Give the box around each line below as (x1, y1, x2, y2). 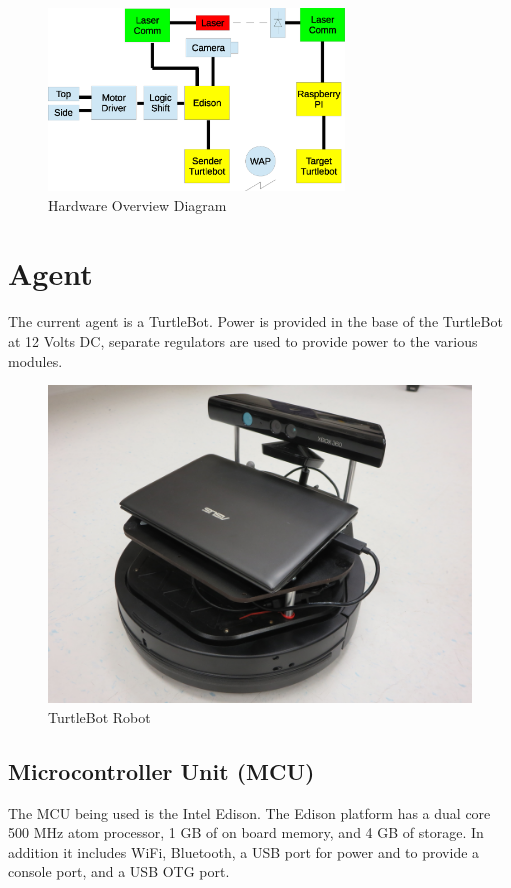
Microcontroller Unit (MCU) (8, 755, 315, 786)
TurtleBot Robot (48, 706, 151, 727)
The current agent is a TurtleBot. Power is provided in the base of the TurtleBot (8, 311, 503, 332)
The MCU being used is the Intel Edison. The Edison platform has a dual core (8, 802, 491, 823)
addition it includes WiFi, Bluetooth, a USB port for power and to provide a (8, 841, 480, 862)
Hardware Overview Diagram (48, 194, 227, 215)
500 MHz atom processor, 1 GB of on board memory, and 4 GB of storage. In (8, 822, 484, 843)
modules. (8, 350, 63, 371)
